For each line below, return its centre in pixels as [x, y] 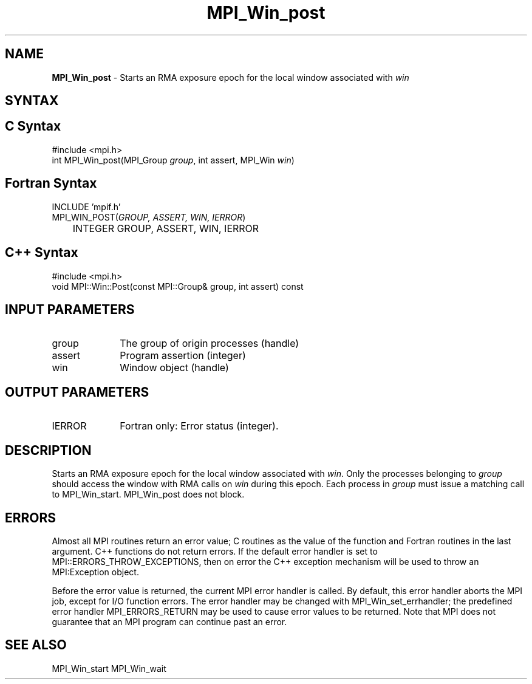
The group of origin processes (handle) [210, 344]
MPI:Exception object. [95, 572]
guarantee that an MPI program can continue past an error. [169, 621]
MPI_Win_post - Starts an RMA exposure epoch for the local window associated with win [230, 77]
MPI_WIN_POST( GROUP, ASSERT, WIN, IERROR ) [149, 217]
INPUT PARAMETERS [70, 309]
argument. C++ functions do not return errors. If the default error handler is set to [215, 551]
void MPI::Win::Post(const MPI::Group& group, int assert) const [178, 286]
